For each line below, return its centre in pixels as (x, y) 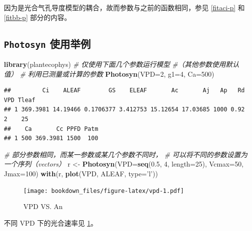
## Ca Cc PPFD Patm (51, 129)
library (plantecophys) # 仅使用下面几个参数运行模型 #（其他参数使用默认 (122, 64)
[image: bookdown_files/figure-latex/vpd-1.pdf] (104, 191)
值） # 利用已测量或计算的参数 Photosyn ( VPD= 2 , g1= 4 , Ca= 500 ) (109, 73)
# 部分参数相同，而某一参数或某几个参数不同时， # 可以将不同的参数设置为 (126, 154)
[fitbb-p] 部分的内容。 (38, 17)
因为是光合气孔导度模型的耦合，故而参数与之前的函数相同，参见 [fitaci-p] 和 (124, 7)
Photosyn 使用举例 (47, 43)
